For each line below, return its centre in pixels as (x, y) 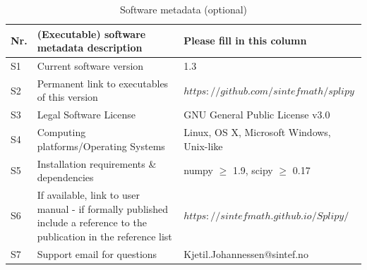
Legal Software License (86, 115)
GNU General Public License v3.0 (257, 115)
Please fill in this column (245, 41)
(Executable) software (91, 33)
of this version (67, 97)
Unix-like (203, 146)
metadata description (90, 48)
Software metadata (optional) (183, 9)
